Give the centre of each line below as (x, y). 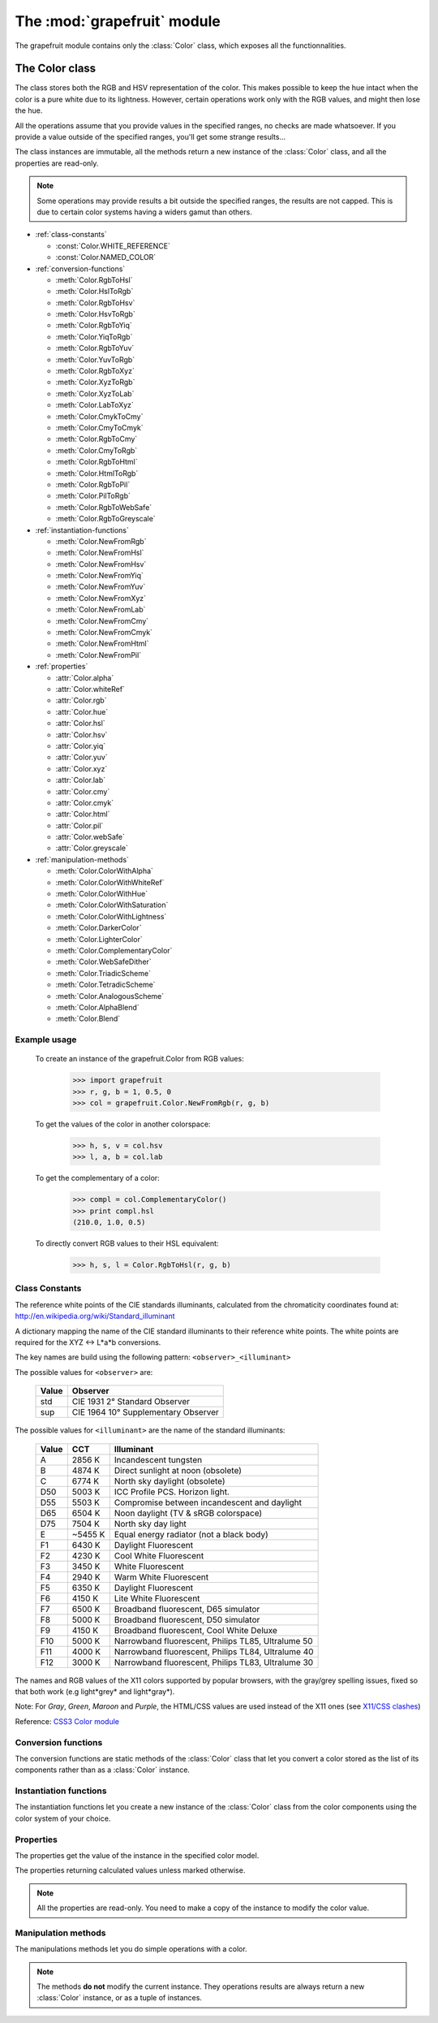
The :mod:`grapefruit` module (118, 21)
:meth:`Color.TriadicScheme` (103, 973)
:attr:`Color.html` (83, 814)
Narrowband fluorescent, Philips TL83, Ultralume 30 (214, 1662)
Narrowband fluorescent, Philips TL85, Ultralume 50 (213, 1640)
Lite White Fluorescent (157, 1598)
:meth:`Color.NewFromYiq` (99, 576)
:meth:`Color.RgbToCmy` (97, 439)
